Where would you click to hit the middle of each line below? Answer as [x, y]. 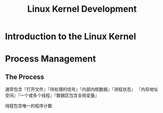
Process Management [51, 59]
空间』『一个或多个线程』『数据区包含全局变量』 [52, 95]
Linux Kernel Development [82, 9]
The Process [25, 77]
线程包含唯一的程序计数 [29, 106]
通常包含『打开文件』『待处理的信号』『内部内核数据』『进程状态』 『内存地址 [81, 90]
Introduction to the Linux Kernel [71, 36]
